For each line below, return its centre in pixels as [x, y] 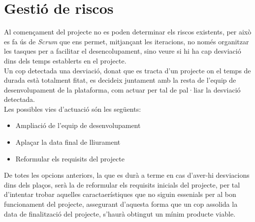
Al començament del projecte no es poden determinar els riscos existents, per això [128, 32]
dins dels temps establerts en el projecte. [65, 60]
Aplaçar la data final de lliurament [68, 142]
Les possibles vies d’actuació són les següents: [73, 109]
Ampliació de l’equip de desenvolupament [78, 125]
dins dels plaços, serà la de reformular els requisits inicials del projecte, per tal [122, 184]
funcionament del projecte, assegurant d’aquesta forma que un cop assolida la [121, 204]
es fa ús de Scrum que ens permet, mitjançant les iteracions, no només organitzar [127, 41]
